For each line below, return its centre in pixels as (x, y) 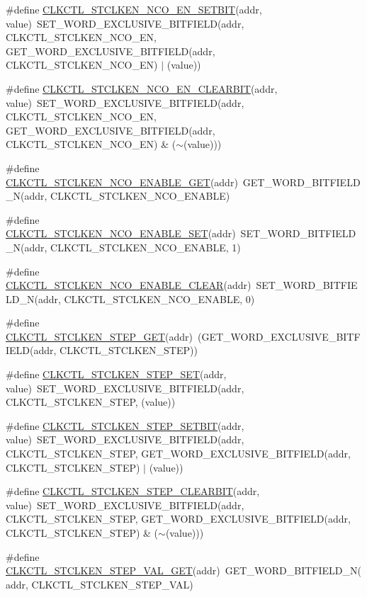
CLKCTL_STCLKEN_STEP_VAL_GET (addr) (113, 570)
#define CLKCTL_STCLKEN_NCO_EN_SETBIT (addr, (134, 9)
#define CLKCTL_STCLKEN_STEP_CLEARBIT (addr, (133, 491)
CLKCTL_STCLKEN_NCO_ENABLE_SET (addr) (121, 233)
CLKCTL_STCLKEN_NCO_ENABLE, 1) (146, 247)
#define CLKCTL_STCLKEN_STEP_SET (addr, (116, 374)
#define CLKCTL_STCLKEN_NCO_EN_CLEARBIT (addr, (142, 88)
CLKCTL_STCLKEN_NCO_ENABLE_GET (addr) (122, 182)
